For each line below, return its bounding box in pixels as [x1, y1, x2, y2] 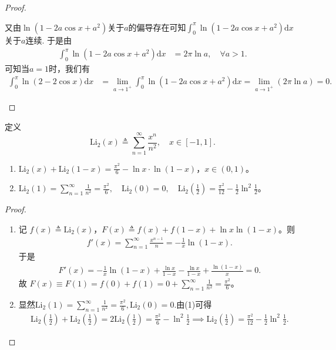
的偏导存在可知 [128, 21, 186, 33]
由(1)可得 [176, 298, 212, 310]
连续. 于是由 [25, 34, 72, 46]
